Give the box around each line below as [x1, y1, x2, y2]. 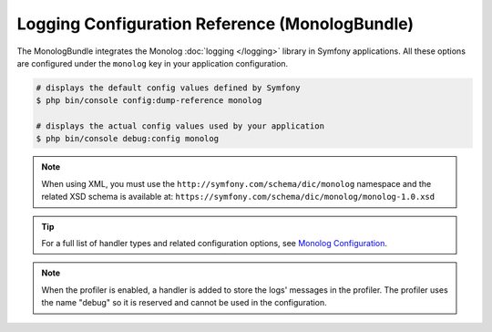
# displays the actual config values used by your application [36, 121, 325, 131]
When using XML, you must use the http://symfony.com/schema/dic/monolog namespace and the [41, 178, 432, 189]
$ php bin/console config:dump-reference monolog [36, 96, 262, 106]
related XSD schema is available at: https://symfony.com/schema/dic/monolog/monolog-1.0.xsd [41, 192, 436, 202]
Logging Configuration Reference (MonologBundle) [16, 14, 415, 34]
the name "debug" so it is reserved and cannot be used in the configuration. [41, 297, 327, 308]
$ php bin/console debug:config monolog [36, 133, 219, 144]
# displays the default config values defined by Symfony [36, 82, 301, 93]
